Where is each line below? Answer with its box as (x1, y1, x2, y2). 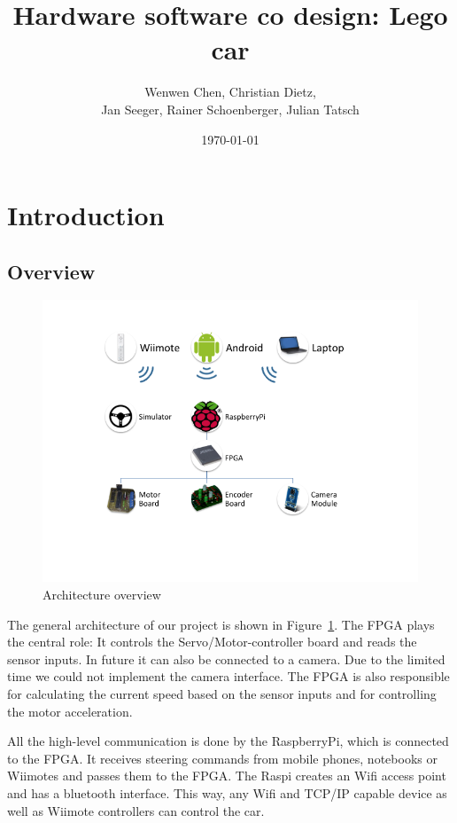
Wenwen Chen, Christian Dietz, (144, 82, 316, 101)
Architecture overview (43, 585, 161, 604)
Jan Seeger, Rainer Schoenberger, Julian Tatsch (101, 99, 360, 118)
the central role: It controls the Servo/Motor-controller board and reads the (7, 632, 417, 651)
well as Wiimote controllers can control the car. (7, 801, 265, 819)
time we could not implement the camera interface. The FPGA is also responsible (7, 667, 450, 686)
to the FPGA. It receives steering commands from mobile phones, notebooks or (7, 749, 438, 767)
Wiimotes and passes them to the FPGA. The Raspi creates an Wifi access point (7, 766, 446, 785)
